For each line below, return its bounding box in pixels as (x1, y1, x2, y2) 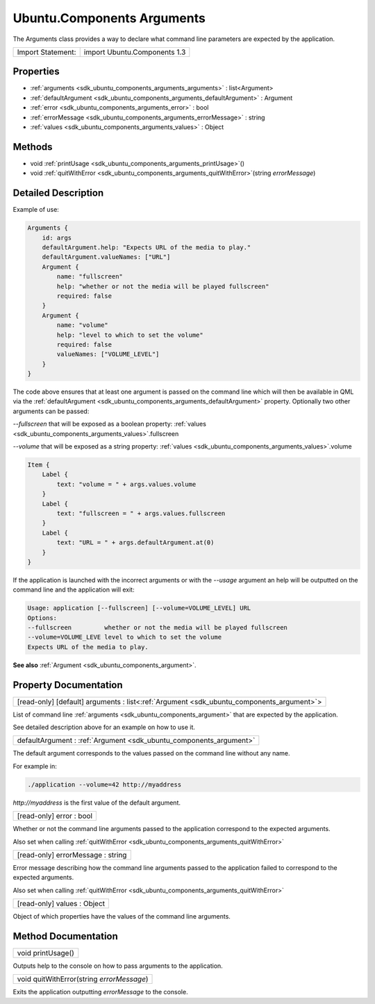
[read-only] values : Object (17, 899, 106, 909)
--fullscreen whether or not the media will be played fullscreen (27, 624, 288, 632)
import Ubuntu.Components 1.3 (83, 47, 186, 57)
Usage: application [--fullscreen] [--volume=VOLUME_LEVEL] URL (27, 604, 251, 612)
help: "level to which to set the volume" (56, 331, 204, 339)
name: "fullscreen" (56, 273, 123, 281)
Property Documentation (12, 679, 123, 691)
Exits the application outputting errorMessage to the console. (12, 988, 188, 996)
